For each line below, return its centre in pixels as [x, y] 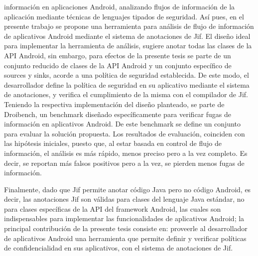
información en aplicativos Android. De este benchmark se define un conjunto [123, 124]
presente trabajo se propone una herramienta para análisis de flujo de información [129, 26]
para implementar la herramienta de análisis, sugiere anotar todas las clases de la [128, 46]
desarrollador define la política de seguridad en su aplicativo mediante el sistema [127, 84]
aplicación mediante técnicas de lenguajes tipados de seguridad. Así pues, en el [124, 16]
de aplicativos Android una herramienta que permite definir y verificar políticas [125, 238]
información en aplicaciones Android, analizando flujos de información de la [120, 6]
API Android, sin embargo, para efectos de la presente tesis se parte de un [118, 55]
